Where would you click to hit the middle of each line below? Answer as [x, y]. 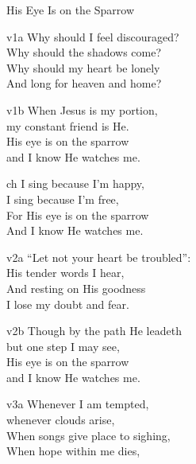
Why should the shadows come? [84, 52]
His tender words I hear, [65, 273]
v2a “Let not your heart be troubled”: [99, 257]
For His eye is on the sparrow [78, 214]
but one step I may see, [63, 346]
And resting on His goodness [76, 288]
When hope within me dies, [73, 451]
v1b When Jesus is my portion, [82, 109]
